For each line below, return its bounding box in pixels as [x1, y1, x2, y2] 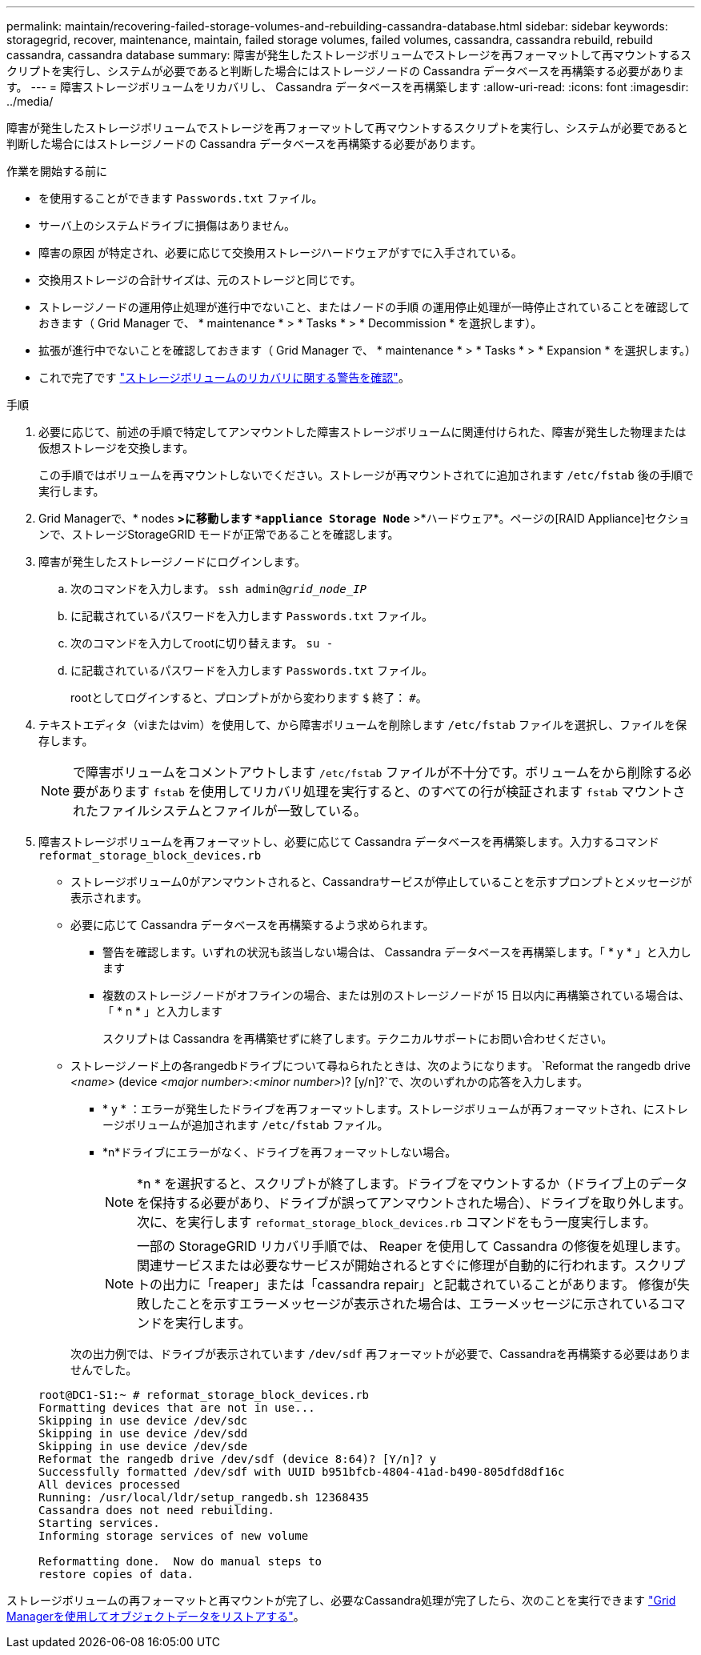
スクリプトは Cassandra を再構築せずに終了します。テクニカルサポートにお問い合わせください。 [102, 1032, 613, 1045]
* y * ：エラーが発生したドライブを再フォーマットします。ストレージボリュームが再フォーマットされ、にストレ [102, 1102, 688, 1116]
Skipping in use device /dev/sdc [38, 1414, 248, 1427]
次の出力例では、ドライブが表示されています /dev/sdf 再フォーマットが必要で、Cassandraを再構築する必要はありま [70, 1347, 691, 1360]
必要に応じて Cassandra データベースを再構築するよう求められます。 [70, 918, 435, 932]
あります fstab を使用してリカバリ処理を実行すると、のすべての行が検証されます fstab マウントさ [98, 783, 686, 799]
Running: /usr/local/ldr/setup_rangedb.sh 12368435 [38, 1491, 370, 1504]
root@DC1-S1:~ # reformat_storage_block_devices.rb [38, 1389, 370, 1401]
